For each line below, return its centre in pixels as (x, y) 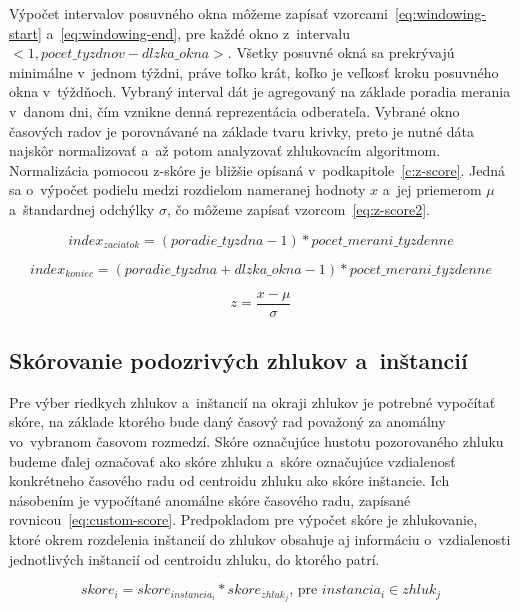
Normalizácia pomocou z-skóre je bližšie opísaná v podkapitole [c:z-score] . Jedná (257, 169)
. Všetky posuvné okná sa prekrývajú (341, 52)
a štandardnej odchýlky (82, 208)
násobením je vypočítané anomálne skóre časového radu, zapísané (210, 499)
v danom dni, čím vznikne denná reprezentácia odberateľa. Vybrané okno (234, 110)
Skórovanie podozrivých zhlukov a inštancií (238, 359)
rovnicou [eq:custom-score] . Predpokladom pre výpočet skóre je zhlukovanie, (243, 519)
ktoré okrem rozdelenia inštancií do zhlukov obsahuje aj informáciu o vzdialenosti (260, 538)
